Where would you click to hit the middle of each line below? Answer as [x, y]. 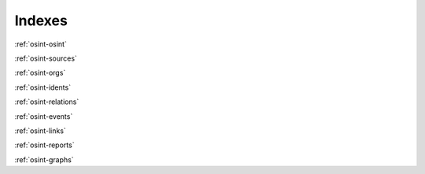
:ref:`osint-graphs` [44, 159]
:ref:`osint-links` [40, 131]
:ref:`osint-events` [44, 116]
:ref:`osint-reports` [44, 145]
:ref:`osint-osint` [41, 44]
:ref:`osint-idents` [42, 87]
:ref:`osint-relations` [47, 102]
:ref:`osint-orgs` [40, 73]
